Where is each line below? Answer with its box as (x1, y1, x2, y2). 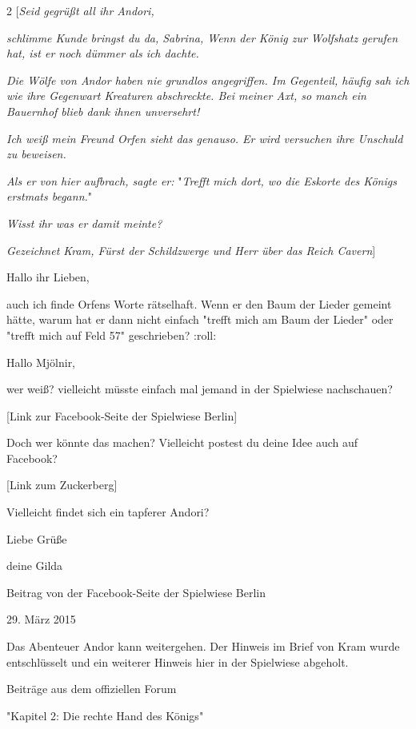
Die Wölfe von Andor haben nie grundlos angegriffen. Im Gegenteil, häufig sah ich (6, 71, 410, 88)
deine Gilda (6, 557, 63, 574)
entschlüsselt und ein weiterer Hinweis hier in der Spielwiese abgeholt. (6, 653, 349, 670)
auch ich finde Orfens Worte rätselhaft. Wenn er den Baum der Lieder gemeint (6, 295, 392, 312)
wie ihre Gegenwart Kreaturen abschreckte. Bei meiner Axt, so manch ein (6, 87, 366, 104)
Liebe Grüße (6, 530, 67, 547)
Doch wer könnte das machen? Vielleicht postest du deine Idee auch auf (6, 434, 358, 451)
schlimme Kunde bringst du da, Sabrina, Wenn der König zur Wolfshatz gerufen (6, 29, 398, 46)
